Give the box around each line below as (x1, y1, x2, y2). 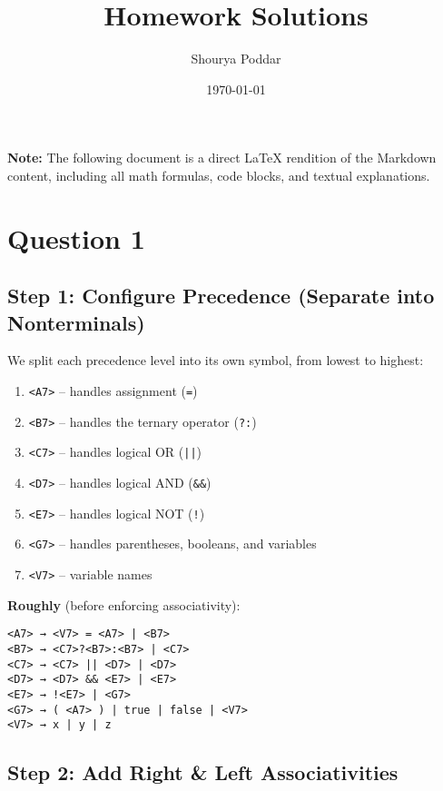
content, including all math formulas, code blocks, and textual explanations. (7, 165, 430, 184)
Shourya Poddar (191, 49, 281, 68)
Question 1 (7, 219, 145, 256)
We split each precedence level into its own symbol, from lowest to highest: (7, 351, 424, 370)
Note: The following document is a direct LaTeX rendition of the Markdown (7, 148, 437, 167)
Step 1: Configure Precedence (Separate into (7, 282, 435, 310)
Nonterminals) (7, 308, 145, 336)
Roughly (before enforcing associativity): (7, 595, 241, 614)
